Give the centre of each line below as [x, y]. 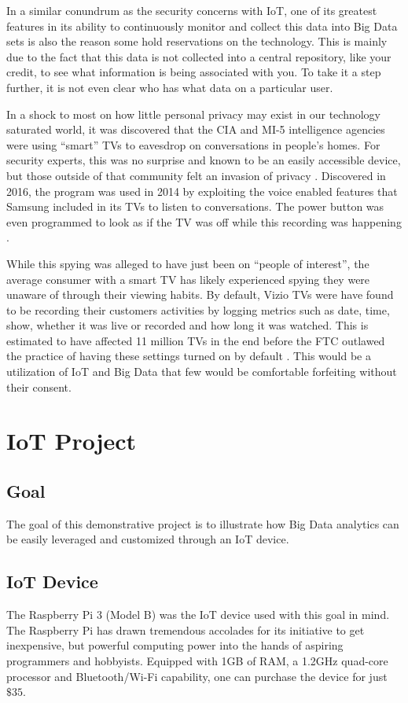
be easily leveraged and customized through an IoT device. [148, 539]
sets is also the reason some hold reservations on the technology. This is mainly [197, 41]
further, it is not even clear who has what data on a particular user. [170, 87]
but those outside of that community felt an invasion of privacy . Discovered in [196, 175]
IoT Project [72, 441]
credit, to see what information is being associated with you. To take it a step [194, 72]
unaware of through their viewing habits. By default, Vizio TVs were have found [200, 294]
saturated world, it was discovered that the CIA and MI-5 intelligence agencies [196, 129]
